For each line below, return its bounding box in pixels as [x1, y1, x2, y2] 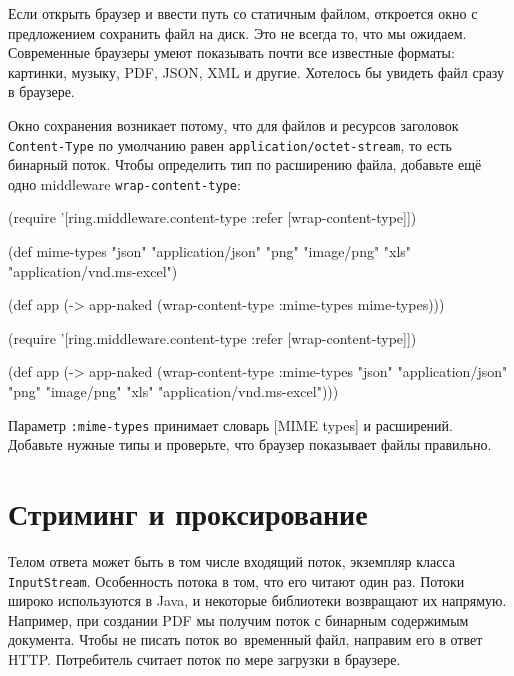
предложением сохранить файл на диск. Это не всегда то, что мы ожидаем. [8, 22, 467, 43]
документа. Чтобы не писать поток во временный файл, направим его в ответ [8, 629, 483, 650]
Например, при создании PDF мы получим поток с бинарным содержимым [8, 609, 469, 630]
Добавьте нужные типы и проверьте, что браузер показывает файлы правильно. [8, 434, 492, 455]
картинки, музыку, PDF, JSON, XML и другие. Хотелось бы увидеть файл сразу [8, 61, 505, 82]
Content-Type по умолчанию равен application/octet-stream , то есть [8, 134, 452, 155]
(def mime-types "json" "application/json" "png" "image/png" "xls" [8, 241, 412, 262]
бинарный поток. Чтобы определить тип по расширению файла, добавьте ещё [8, 154, 482, 175]
